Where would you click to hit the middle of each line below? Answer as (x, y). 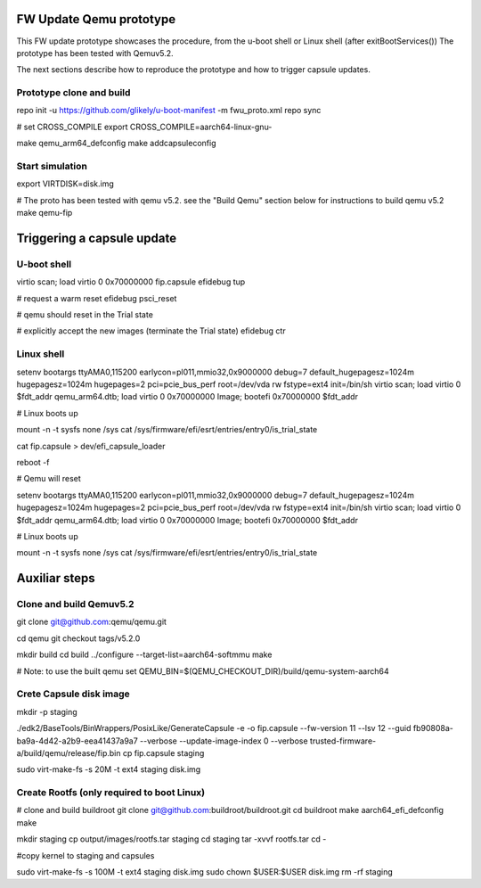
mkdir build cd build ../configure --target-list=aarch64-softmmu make (144, 654)
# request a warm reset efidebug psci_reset (97, 298)
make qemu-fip (45, 213)
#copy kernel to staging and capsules (86, 855)
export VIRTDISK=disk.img (65, 184)
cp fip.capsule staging (163, 752)
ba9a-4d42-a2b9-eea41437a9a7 (77, 741)
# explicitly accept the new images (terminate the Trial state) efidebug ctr (151, 331)
